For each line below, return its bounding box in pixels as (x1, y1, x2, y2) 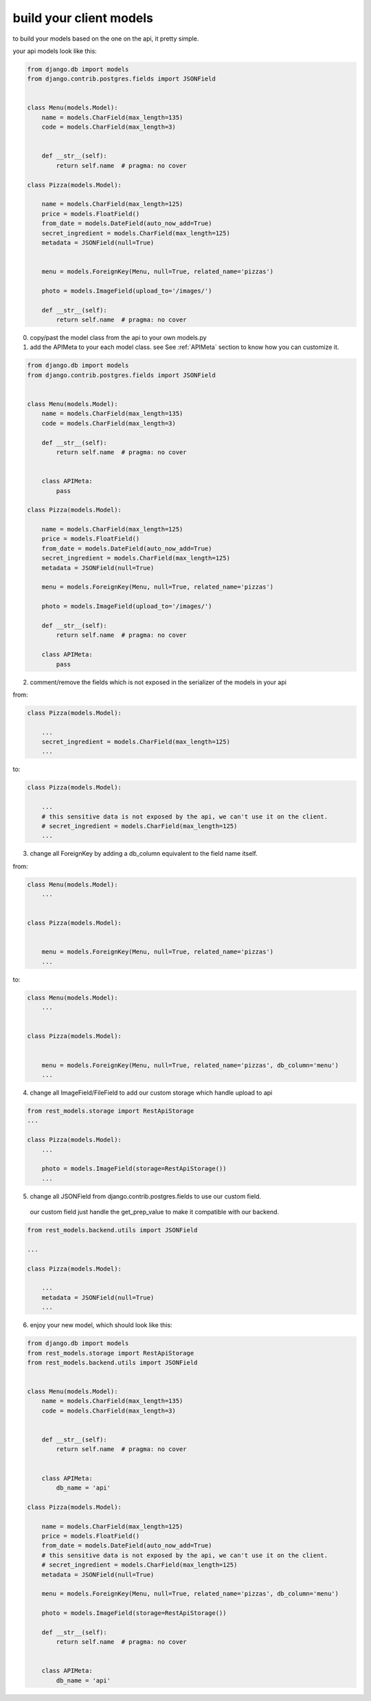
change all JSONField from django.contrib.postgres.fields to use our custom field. (30, 1192, 262, 1201)
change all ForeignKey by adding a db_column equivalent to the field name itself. (30, 849, 258, 858)
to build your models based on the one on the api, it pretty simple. (12, 34, 199, 43)
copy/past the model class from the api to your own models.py (30, 334, 207, 342)
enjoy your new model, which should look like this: (30, 1321, 172, 1329)
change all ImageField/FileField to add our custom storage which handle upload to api (30, 1088, 273, 1097)
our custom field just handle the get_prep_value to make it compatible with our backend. (30, 1208, 280, 1216)
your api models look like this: (12, 47, 98, 55)
